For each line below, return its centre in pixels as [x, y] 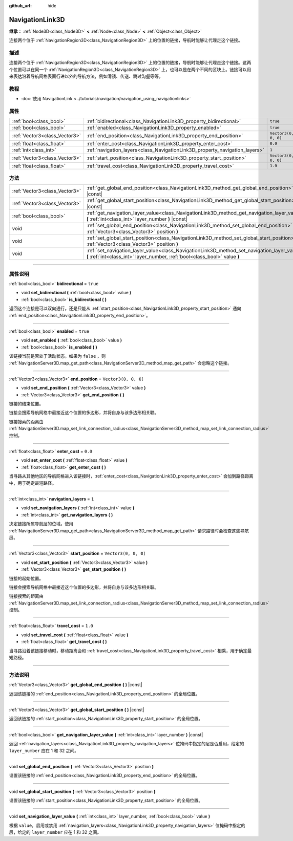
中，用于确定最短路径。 [32, 483]
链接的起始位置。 [26, 578]
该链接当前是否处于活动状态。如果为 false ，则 [57, 356]
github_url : [20, 6]
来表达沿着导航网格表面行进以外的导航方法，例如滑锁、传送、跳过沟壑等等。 [86, 76]
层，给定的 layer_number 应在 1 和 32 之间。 [55, 832]
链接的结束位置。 [26, 404]
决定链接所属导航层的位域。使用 [41, 524]
